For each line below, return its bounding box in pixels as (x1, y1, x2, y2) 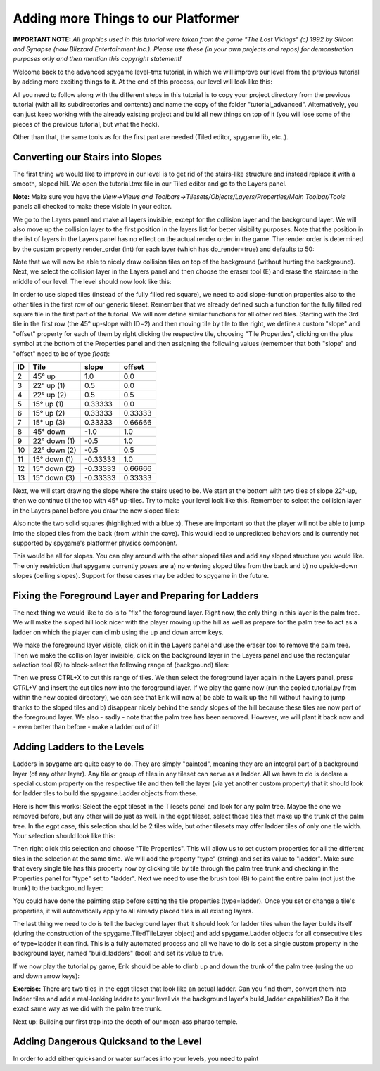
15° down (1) (32, 454, 74, 464)
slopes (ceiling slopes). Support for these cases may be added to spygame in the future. (13, 572, 270, 580)
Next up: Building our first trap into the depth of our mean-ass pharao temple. (13, 1017, 239, 1026)
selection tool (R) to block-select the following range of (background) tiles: (13, 660, 229, 669)
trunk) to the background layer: (13, 883, 103, 892)
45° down (32, 427, 66, 436)
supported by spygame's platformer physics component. (13, 539, 178, 547)
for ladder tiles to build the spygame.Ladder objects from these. (13, 789, 198, 797)
